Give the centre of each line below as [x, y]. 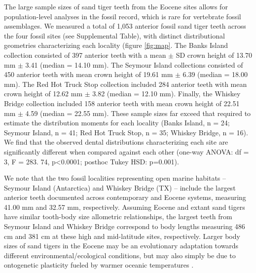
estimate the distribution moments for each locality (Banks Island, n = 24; [117, 123]
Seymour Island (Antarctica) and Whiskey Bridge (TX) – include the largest [120, 187]
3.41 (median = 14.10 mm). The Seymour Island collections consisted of [134, 64]
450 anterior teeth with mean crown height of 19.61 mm [89, 74]
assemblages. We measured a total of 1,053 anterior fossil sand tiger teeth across [125, 26]
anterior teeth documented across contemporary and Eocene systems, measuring [125, 197]
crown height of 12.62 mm [43, 94]
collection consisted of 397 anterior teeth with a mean [85, 55]
